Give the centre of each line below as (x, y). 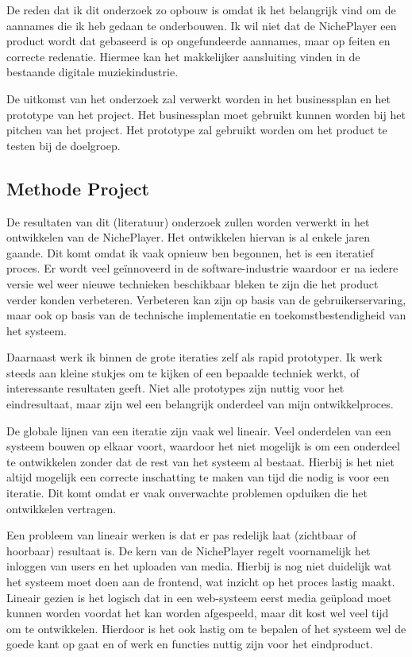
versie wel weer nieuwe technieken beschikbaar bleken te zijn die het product (193, 283)
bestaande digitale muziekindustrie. (92, 72)
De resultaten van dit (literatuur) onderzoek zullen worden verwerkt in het (188, 221)
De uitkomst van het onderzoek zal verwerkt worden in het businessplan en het (199, 98)
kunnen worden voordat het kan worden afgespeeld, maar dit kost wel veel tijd (198, 613)
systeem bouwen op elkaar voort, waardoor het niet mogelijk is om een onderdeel (203, 446)
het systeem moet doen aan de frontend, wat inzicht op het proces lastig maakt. (201, 582)
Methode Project (78, 188)
